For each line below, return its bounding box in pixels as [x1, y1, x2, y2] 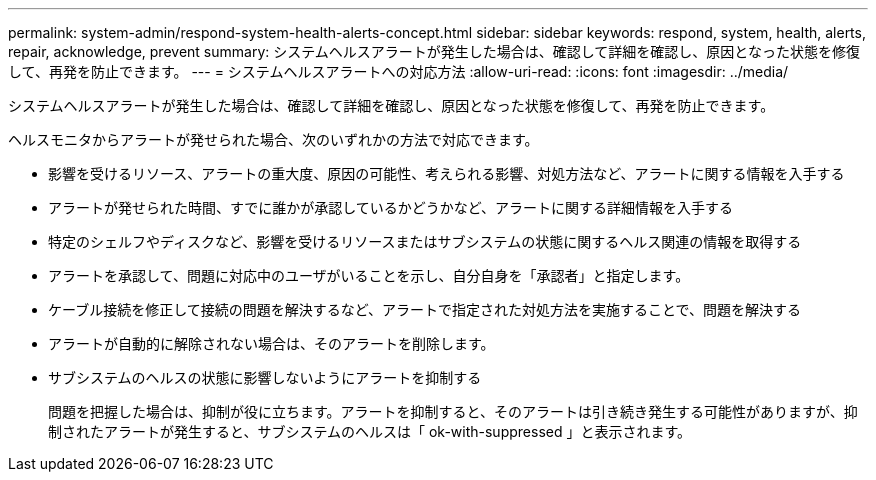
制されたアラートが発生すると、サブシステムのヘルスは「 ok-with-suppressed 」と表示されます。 [48, 423, 692, 440]
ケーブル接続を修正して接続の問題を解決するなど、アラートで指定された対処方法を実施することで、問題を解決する [48, 301, 802, 318]
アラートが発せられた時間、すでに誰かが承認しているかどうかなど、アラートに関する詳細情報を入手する [48, 199, 734, 216]
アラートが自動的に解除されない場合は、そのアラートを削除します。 [48, 335, 495, 352]
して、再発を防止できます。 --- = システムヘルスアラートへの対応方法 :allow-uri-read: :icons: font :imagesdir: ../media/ [8, 63, 789, 80]
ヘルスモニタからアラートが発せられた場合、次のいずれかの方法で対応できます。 [8, 131, 539, 148]
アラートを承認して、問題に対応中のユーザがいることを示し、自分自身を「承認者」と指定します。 [48, 267, 690, 284]
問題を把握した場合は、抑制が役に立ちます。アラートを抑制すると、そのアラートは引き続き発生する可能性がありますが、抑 [48, 403, 858, 420]
